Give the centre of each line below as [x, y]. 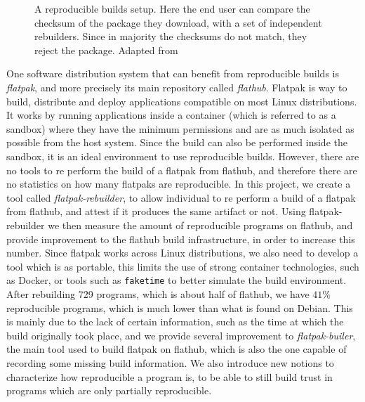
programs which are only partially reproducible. [109, 390]
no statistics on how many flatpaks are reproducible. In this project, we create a [179, 184]
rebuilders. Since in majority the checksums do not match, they [171, 36]
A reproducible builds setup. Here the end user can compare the [172, 8]
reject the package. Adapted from [106, 50]
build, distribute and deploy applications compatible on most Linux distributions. [182, 101]
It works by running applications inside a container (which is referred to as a [171, 115]
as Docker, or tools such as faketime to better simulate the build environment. [177, 280]
